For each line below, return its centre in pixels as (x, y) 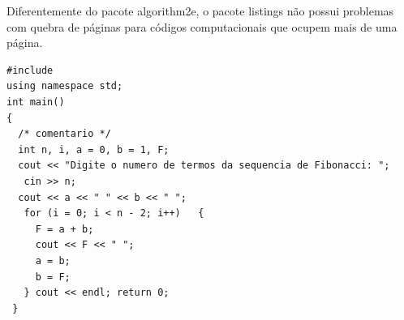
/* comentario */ (64, 134)
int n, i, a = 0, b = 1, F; (94, 149)
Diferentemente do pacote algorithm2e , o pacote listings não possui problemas (200, 11)
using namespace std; (65, 86)
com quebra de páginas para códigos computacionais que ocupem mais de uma (202, 26)
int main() (36, 102)
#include (30, 70)
